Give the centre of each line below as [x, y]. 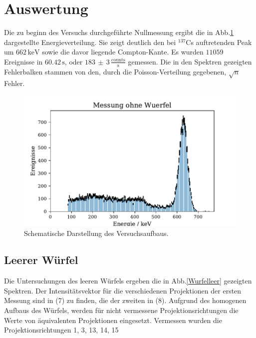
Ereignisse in [23, 61]
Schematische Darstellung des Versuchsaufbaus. [96, 233]
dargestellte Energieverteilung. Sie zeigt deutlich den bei [90, 42]
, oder [74, 61]
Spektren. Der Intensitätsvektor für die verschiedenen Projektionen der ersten [123, 290]
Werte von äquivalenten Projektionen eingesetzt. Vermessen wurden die [113, 320]
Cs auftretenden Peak [219, 42]
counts [118, 60]
